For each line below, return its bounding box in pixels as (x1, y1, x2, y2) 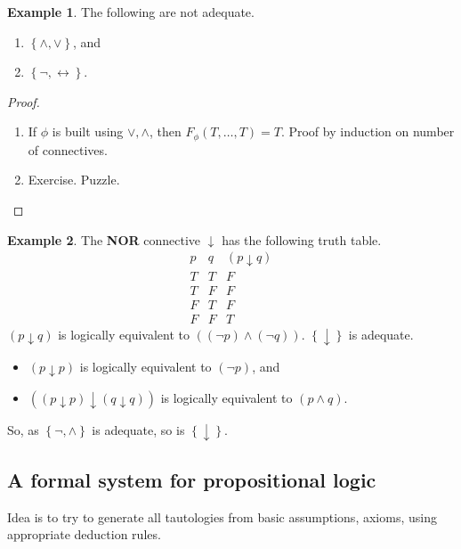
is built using (52, 122, 124, 141)
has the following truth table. (222, 230, 382, 249)
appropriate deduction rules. (7, 525, 161, 544)
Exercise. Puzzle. (28, 170, 120, 189)
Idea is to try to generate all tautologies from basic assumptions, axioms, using (7, 507, 437, 526)
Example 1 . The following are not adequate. (7, 3, 255, 20)
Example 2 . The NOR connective (7, 230, 201, 249)
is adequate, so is (92, 421, 185, 439)
